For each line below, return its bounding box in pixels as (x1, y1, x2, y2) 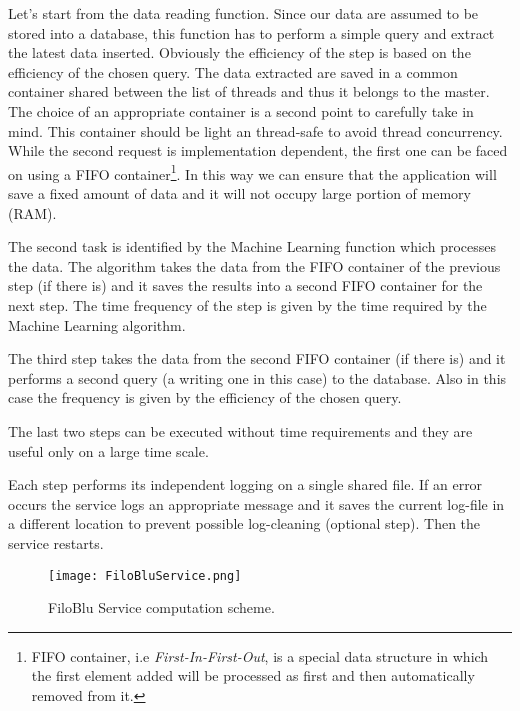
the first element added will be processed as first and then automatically (31, 665, 475, 686)
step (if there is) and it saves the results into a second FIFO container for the (8, 275, 483, 296)
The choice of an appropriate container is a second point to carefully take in (8, 100, 474, 121)
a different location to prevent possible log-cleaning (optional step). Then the (8, 513, 481, 534)
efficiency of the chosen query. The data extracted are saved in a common (8, 61, 458, 82)
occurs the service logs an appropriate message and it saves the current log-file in (8, 493, 505, 514)
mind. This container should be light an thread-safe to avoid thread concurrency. (8, 120, 503, 141)
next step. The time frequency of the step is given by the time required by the (8, 294, 487, 315)
